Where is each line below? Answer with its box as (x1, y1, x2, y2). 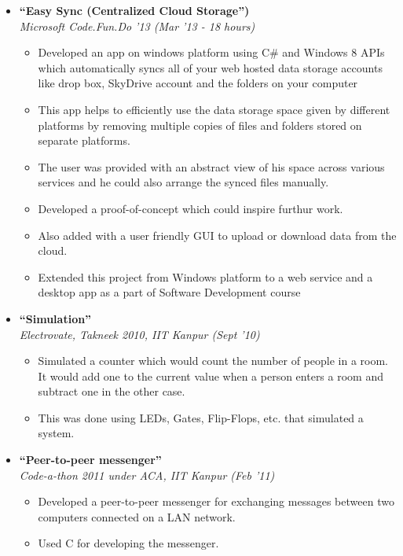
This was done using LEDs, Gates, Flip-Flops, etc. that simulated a (38, 409, 364, 425)
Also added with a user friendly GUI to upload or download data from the (38, 226, 397, 243)
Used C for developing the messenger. (38, 535, 219, 551)
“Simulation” (19, 310, 92, 326)
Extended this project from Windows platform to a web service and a (38, 268, 373, 285)
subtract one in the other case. (38, 383, 185, 400)
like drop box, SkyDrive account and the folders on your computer (38, 75, 358, 91)
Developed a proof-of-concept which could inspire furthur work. (38, 200, 343, 216)
